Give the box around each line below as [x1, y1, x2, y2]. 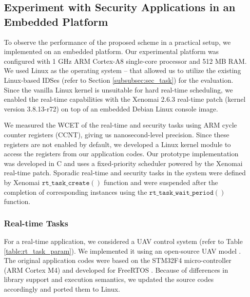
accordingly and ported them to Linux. [4, 283, 120, 294]
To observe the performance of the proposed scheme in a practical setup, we [4, 37, 231, 47]
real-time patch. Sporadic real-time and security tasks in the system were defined [4, 167, 246, 178]
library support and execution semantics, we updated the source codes [4, 274, 214, 284]
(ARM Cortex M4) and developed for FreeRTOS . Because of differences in [4, 264, 228, 275]
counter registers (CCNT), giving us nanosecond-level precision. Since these [4, 129, 230, 139]
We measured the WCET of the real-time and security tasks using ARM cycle [4, 120, 237, 130]
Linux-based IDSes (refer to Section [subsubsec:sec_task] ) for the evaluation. [4, 74, 233, 85]
